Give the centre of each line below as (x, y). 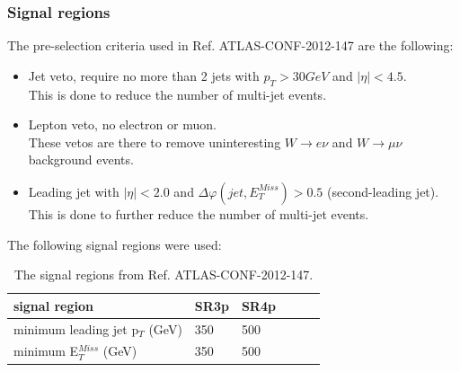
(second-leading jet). (383, 191)
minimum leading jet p (76, 328)
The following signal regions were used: (115, 244)
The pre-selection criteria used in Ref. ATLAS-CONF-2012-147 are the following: (230, 45)
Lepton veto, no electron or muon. (122, 124)
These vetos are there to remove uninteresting (155, 142)
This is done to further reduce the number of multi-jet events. (199, 213)
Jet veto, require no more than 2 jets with (144, 75)
